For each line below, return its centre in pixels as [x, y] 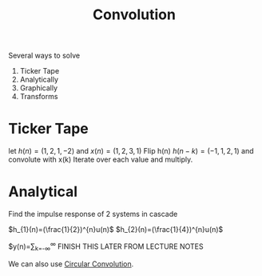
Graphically [39, 88]
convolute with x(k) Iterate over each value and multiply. [101, 160]
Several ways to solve [44, 56]
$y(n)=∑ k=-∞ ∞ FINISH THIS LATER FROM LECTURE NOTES [106, 246]
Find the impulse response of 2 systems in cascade [93, 214]
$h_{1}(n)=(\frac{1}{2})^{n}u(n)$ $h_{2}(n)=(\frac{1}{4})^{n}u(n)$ [116, 230]
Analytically [39, 80]
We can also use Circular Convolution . [71, 264]
